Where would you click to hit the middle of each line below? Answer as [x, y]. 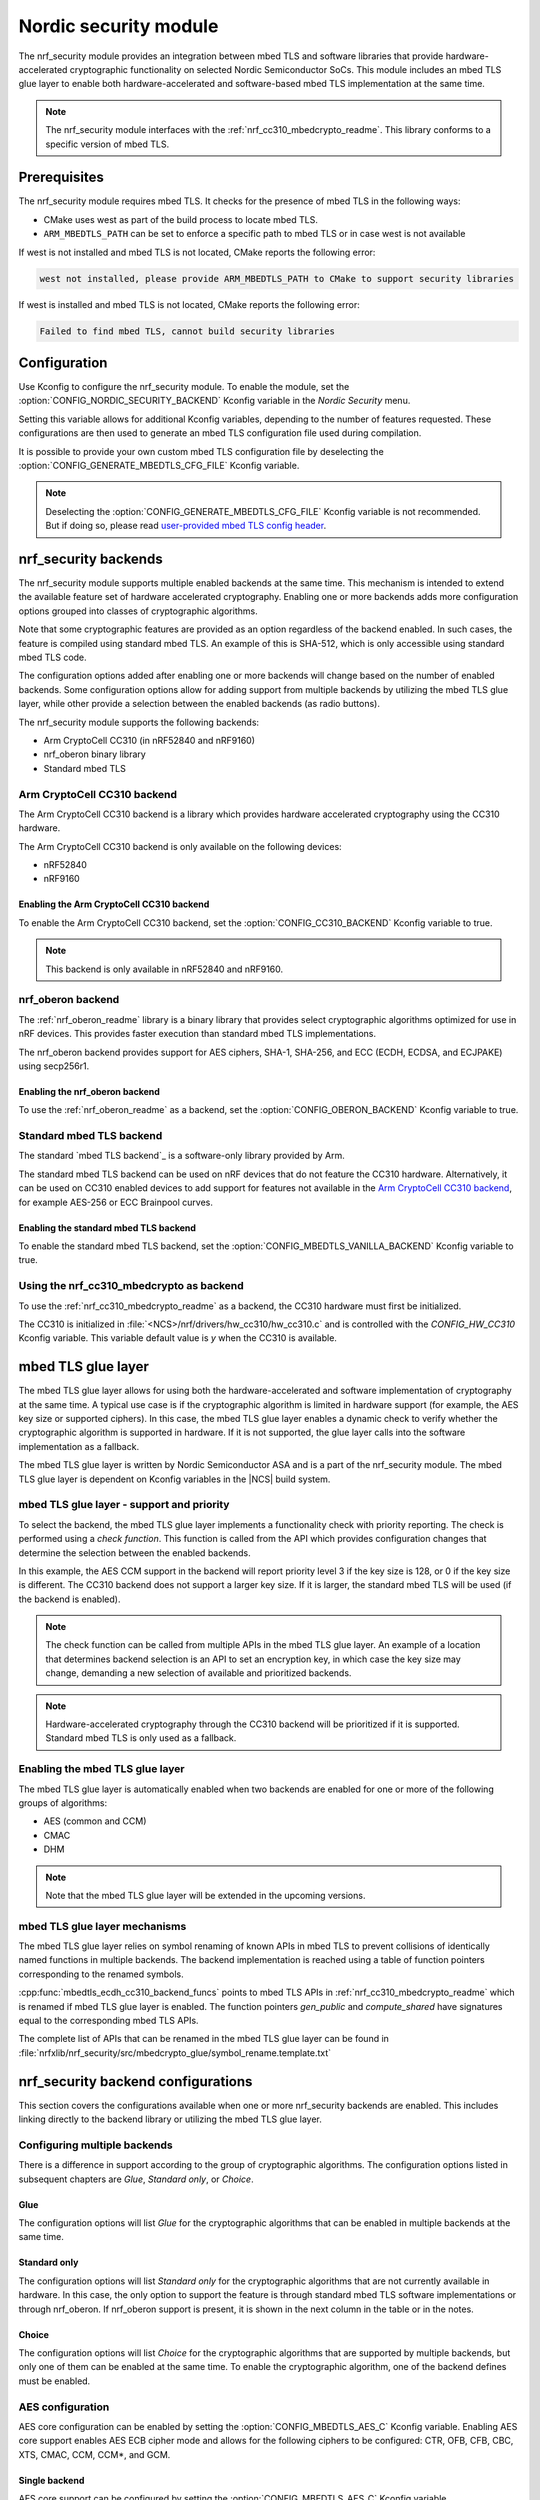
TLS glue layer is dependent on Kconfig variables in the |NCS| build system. [174, 1479]
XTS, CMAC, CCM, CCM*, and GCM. [94, 2454]
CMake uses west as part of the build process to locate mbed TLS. [181, 219]
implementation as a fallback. [79, 1446]
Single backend [51, 2480]
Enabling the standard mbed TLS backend [107, 1227]
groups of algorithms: [63, 1802]
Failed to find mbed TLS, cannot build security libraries [187, 331]
